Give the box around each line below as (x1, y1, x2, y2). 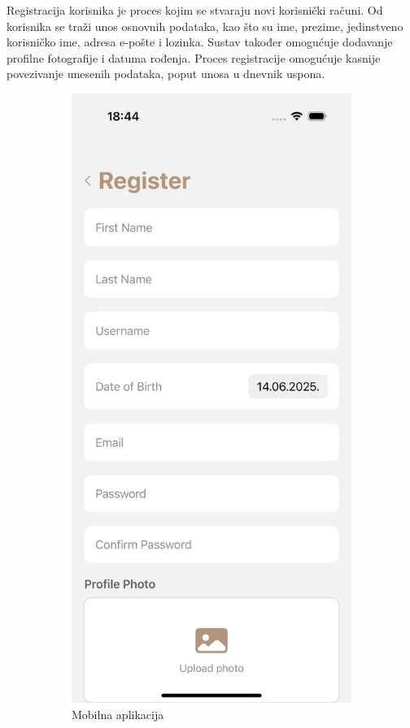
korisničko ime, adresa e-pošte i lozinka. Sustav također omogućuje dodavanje (7, 33, 393, 50)
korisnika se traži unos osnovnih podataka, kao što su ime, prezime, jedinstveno (7, 17, 403, 34)
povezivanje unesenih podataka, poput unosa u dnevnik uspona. (7, 65, 325, 82)
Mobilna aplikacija (72, 706, 164, 723)
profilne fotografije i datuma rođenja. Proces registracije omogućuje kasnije (7, 49, 381, 66)
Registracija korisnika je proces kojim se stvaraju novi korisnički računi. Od (7, 2, 383, 18)
